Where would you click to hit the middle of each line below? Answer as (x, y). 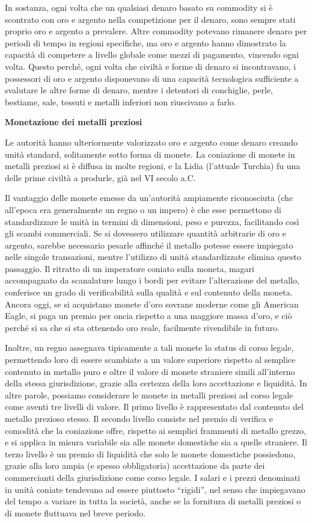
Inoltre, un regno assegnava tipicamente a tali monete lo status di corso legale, (149, 348)
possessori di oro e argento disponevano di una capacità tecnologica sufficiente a (152, 78)
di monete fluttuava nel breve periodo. (75, 512)
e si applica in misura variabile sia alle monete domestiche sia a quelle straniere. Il (156, 442)
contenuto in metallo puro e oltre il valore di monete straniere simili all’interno (150, 371)
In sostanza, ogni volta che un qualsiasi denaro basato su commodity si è (139, 7)
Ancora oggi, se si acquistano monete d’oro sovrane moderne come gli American (152, 304)
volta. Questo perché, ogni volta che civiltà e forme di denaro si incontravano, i (151, 66)
